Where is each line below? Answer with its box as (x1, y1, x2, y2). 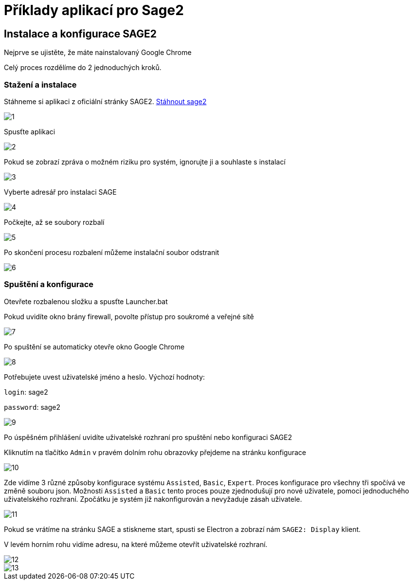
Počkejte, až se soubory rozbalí (4, 218, 105, 226)
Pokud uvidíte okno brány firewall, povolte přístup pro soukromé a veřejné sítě (4, 312, 254, 321)
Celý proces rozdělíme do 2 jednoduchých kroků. (4, 63, 162, 72)
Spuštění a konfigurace (4, 279, 94, 290)
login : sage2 (4, 387, 48, 396)
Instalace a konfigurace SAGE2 (4, 27, 157, 40)
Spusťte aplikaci (4, 127, 55, 136)
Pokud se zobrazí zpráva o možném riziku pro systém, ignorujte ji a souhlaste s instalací (4, 157, 286, 166)
